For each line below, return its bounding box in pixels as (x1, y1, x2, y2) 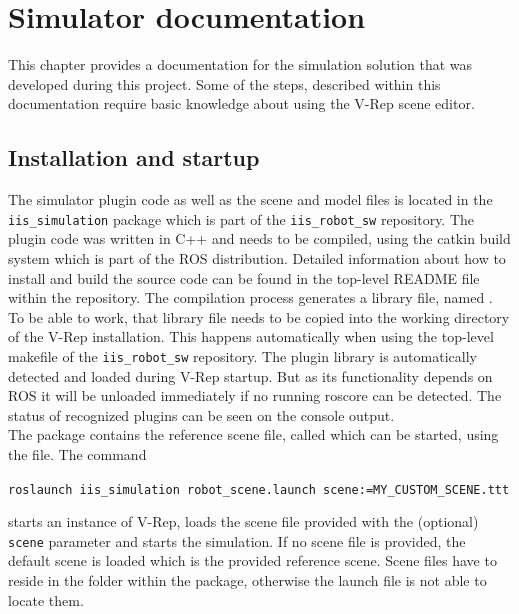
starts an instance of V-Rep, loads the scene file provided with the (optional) (8, 511, 479, 532)
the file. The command (8, 443, 147, 464)
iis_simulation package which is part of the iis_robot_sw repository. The (8, 208, 475, 229)
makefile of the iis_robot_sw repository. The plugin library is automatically (8, 345, 477, 366)
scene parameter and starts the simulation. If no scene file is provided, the (8, 530, 466, 551)
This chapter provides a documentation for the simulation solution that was (8, 54, 473, 75)
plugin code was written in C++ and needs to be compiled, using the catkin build (8, 228, 511, 249)
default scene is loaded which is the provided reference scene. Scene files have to (8, 550, 497, 571)
